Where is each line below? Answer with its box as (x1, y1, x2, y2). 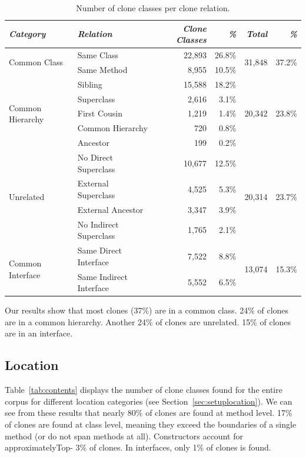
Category (9, 28, 46, 40)
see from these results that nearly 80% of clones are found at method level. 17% (5, 406, 292, 419)
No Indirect (77, 218, 119, 230)
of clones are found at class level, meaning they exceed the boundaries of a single (5, 418, 297, 430)
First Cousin (77, 107, 122, 119)
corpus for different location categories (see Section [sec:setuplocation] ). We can (5, 395, 292, 407)
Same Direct (77, 244, 122, 256)
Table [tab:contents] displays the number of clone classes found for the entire (5, 383, 282, 396)
